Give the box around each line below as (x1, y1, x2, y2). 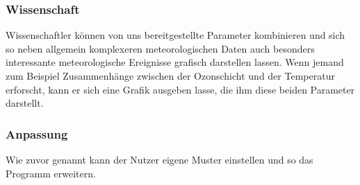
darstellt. (6, 96, 44, 110)
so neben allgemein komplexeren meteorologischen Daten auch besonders (6, 41, 315, 55)
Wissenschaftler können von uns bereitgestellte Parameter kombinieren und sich (6, 28, 345, 42)
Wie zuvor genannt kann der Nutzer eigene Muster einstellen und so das (6, 152, 313, 166)
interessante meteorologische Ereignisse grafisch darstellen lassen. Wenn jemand (6, 55, 344, 69)
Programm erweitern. (6, 166, 96, 180)
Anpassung (6, 125, 68, 142)
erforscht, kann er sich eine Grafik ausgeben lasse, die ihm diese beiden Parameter (6, 82, 355, 96)
